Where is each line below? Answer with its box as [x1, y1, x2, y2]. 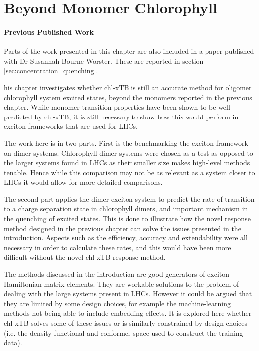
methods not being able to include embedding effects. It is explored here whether [4, 308, 252, 318]
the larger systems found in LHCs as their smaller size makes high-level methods [4, 157, 250, 168]
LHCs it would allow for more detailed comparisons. [4, 177, 163, 187]
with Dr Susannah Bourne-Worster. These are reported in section [4, 55, 204, 66]
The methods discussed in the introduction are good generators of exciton [4, 269, 230, 279]
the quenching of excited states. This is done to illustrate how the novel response [4, 213, 251, 224]
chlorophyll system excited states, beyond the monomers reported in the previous [4, 92, 252, 102]
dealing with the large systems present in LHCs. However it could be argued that [4, 288, 252, 299]
